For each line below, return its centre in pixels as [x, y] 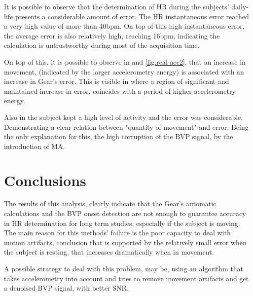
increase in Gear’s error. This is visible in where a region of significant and [117, 81]
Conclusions [45, 180]
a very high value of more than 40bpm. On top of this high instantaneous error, [124, 26]
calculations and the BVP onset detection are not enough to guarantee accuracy [125, 213]
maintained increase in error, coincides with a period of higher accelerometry [120, 91]
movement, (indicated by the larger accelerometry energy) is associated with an [124, 71]
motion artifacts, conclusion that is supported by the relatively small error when [125, 242]
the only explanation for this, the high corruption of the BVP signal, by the [119, 136]
